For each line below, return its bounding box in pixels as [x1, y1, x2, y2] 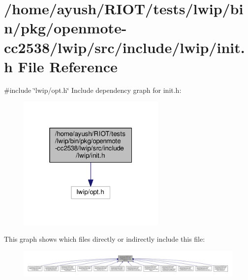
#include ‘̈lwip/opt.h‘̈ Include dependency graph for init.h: [4, 84, 182, 95]
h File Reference [4, 56, 118, 76]
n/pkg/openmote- [4, 18, 127, 38]
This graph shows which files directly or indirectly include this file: [4, 234, 205, 244]
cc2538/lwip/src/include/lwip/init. [4, 37, 245, 57]
